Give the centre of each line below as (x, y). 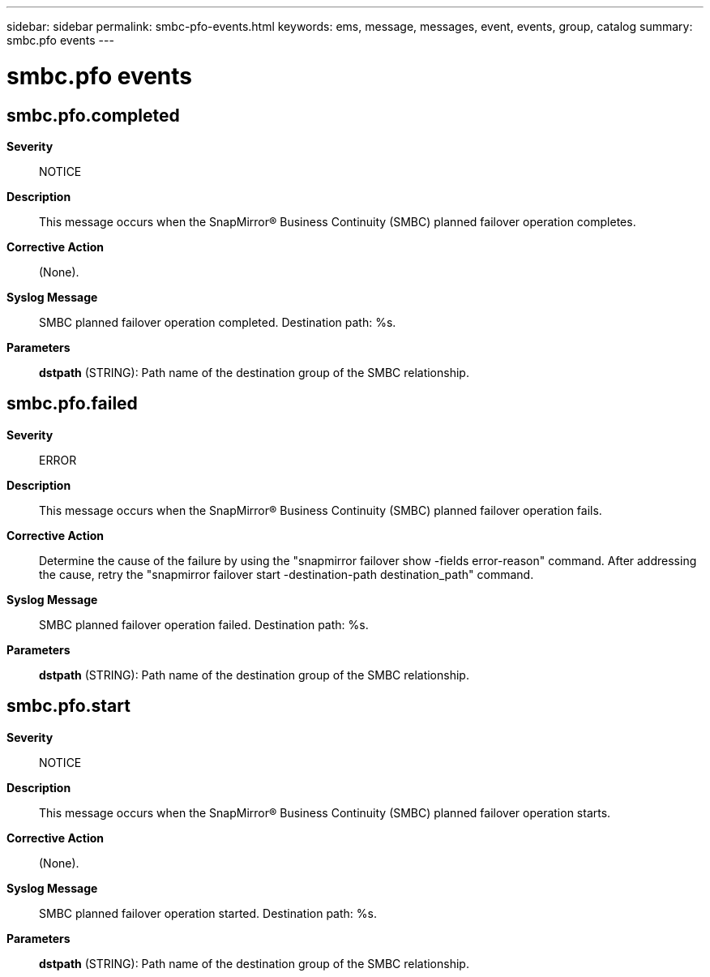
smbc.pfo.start (68, 706)
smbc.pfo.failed (72, 404)
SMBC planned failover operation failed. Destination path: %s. (204, 624)
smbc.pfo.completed (93, 115)
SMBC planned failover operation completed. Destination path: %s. (218, 322)
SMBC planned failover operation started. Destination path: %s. (208, 913)
